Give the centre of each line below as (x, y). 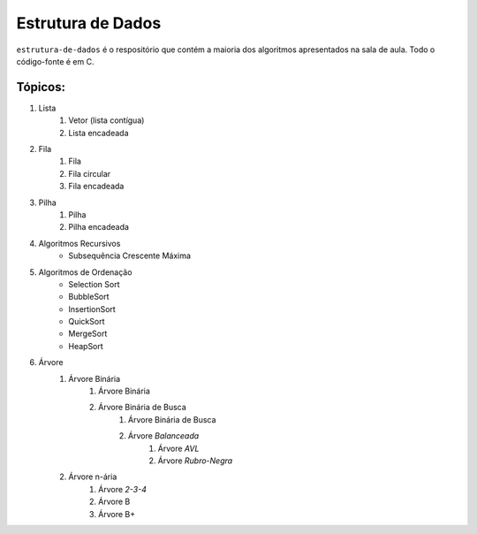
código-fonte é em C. (55, 61)
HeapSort (86, 346)
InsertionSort (92, 309)
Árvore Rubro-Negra (195, 461)
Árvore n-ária (93, 477)
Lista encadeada (98, 133)
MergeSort (88, 334)
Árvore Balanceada (164, 436)
